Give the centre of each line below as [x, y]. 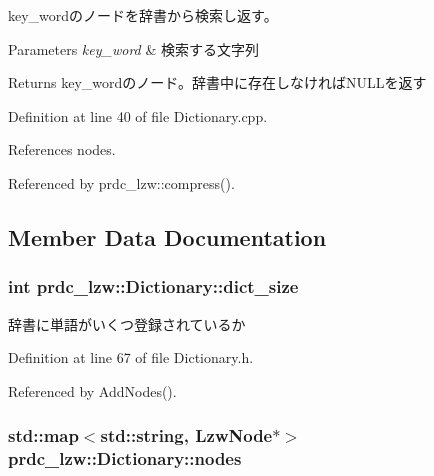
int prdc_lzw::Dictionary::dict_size [153, 286]
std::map [43, 435]
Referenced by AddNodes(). [92, 390]
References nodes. [62, 149]
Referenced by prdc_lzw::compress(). [121, 182]
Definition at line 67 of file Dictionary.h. [131, 357]
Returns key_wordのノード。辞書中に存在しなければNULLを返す [217, 82]
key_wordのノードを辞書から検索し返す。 [143, 15]
